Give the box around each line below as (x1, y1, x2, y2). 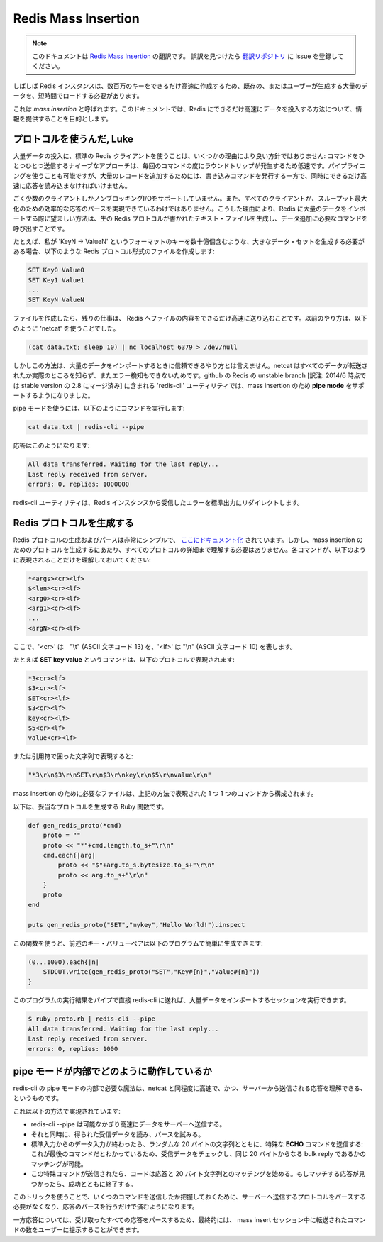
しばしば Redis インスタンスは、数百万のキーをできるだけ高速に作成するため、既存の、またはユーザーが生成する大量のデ (13, 82, 368, 90)
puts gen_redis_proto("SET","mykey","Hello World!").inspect (28, 921, 245, 928)
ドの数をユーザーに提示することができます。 (13, 1226, 143, 1234)
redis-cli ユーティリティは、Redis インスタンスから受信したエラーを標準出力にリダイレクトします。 (13, 499, 304, 507)
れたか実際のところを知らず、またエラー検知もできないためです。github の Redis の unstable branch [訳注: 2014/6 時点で (13, 371, 367, 379)
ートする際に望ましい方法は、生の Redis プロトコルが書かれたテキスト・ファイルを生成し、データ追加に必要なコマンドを (13, 214, 368, 223)
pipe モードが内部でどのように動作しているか (13, 1065, 213, 1077)
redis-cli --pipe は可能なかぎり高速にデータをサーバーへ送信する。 (30, 1120, 226, 1129)
